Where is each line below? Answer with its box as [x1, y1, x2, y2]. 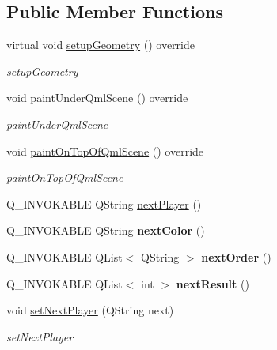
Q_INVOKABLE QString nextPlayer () [6, 195, 202, 212]
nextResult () [176, 275, 249, 292]
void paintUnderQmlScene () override [6, 89, 188, 106]
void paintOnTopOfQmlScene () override [6, 142, 204, 159]
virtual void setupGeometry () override [6, 36, 195, 53]
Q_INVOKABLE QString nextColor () [6, 222, 205, 239]
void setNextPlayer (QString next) [6, 302, 174, 318]
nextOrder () [201, 248, 271, 265]
